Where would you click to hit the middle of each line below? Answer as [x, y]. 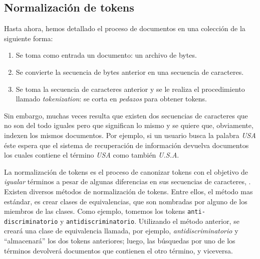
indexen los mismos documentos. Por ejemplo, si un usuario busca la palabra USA [130, 135]
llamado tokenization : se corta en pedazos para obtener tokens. [111, 99]
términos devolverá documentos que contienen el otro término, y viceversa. [118, 250]
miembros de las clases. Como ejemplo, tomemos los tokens [95, 211]
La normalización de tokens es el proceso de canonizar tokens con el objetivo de [126, 171]
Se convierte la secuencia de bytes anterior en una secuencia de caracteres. [130, 72]
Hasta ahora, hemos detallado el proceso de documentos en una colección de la [125, 28]
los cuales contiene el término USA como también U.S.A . [92, 155]
